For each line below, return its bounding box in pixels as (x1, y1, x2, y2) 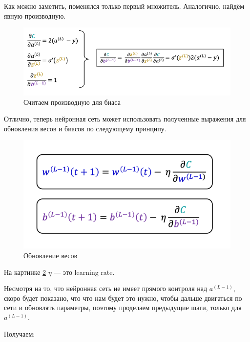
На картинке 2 (4, 267, 46, 277)
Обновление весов (23, 250, 78, 260)
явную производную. (4, 10, 66, 21)
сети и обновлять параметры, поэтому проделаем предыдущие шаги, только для (4, 302, 242, 313)
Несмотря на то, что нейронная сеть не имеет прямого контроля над (4, 283, 208, 293)
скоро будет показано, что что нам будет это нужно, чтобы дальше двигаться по (4, 293, 242, 303)
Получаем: (4, 328, 35, 339)
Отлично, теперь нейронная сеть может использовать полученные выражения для (4, 114, 246, 124)
